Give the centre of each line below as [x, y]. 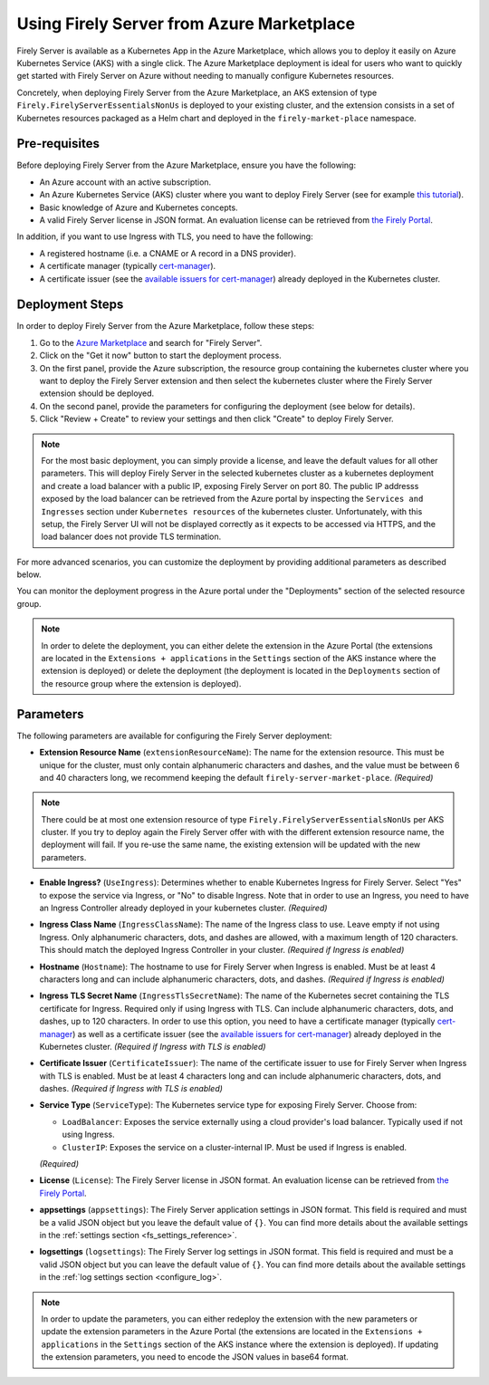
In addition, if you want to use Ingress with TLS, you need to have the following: [165, 236]
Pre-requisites [58, 144]
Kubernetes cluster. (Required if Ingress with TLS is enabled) [153, 1046]
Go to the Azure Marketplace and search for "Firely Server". [151, 342]
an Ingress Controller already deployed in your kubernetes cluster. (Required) [183, 908]
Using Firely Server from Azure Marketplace [186, 24]
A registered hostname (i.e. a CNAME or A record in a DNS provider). [168, 253]
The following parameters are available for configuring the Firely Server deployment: [174, 736]
